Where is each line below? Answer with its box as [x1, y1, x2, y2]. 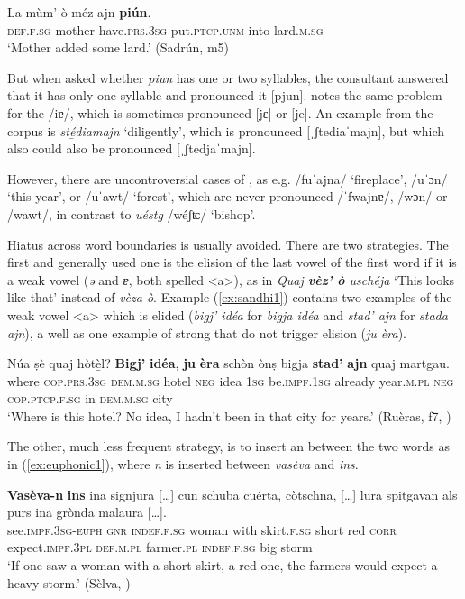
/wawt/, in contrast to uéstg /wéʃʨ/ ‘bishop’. [7, 204, 256, 223]
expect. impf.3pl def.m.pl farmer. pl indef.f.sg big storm [7, 538, 313, 557]
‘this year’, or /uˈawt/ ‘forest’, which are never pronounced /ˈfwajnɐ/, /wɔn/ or [7, 187, 448, 206]
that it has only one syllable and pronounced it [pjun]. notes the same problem [7, 86, 442, 105]
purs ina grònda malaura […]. [7, 502, 167, 521]
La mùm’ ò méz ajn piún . [7, 3, 151, 21]
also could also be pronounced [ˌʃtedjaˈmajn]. [7, 139, 256, 158]
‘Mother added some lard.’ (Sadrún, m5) [7, 38, 230, 57]
